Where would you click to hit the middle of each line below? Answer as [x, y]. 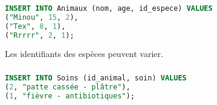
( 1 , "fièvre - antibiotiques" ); [70, 96]
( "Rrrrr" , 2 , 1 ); [40, 35]
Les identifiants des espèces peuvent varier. [84, 54]
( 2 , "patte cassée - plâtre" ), [68, 87]
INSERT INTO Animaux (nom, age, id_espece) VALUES [109, 8]
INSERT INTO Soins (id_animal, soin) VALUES [96, 78]
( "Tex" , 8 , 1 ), [35, 26]
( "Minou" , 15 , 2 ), [42, 17]
